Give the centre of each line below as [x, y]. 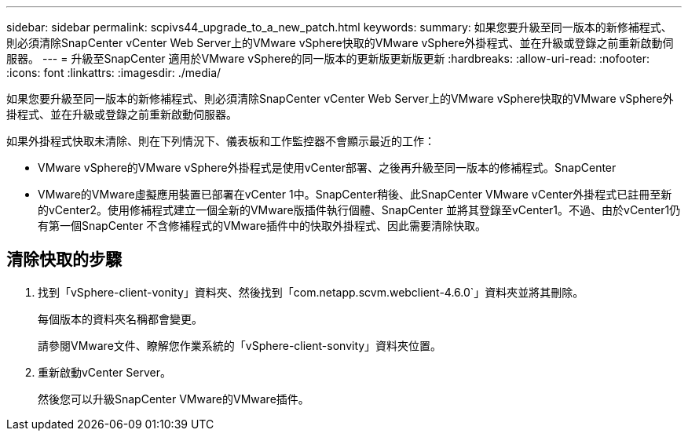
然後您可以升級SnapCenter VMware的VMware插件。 [174, 399]
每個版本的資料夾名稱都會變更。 [120, 319]
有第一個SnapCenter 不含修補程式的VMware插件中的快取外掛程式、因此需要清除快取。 [262, 226]
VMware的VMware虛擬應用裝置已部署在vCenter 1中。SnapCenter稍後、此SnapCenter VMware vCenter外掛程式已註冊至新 [355, 194]
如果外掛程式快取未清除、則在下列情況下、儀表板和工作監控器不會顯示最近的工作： [221, 141]
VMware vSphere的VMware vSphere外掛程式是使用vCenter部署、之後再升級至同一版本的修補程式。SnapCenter [327, 168]
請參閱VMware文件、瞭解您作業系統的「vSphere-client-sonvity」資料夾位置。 [240, 345]
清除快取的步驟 [64, 260]
